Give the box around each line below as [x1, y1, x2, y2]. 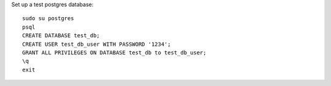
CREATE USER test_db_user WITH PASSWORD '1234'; [22, 40, 171, 48]
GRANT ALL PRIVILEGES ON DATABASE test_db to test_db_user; [22, 49, 207, 56]
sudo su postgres [22, 15, 74, 22]
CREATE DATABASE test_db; [22, 32, 101, 39]
